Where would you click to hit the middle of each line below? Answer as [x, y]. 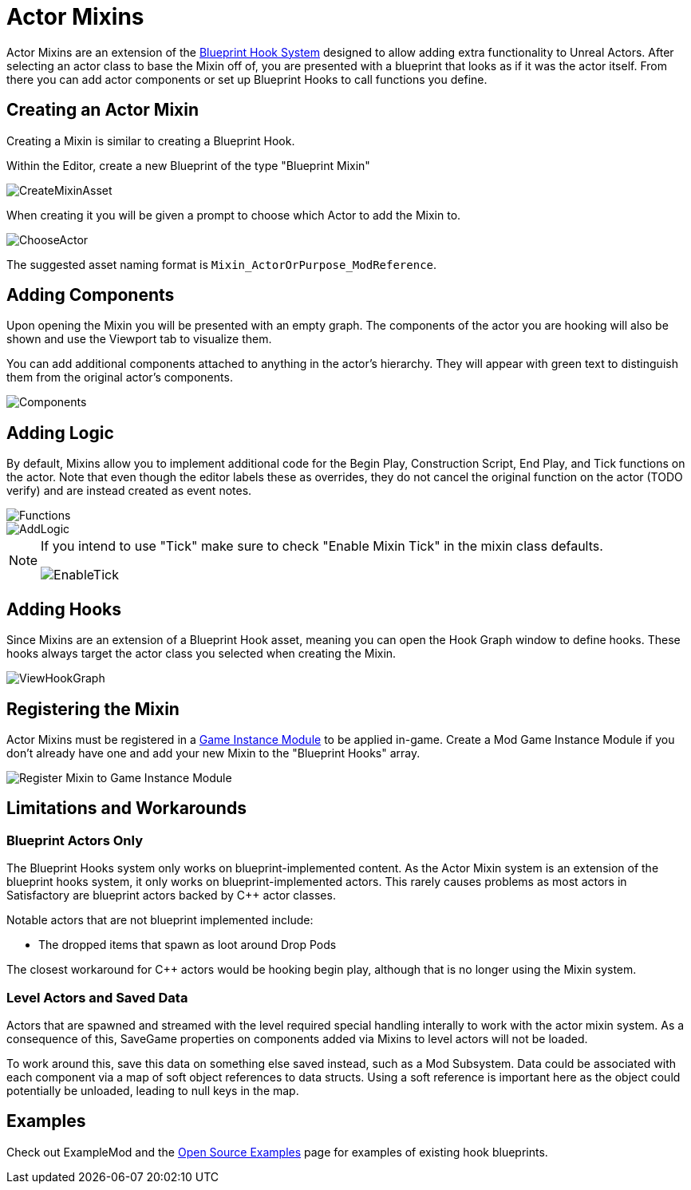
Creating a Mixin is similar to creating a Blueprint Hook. [151, 140]
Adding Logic [60, 433]
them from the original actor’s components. [120, 378]
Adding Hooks [64, 609]
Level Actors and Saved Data [97, 997]
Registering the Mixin [93, 709]
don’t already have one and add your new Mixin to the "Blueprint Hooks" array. [213, 753]
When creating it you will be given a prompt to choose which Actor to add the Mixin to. [234, 215]
